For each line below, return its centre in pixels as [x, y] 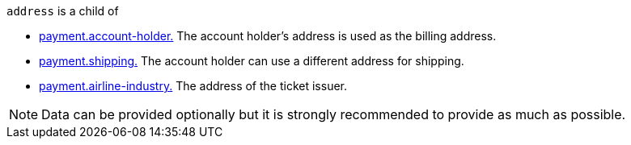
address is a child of [63, 11]
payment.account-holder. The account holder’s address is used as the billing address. [268, 36]
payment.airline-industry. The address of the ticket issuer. [193, 86]
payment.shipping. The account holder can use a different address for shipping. [252, 61]
